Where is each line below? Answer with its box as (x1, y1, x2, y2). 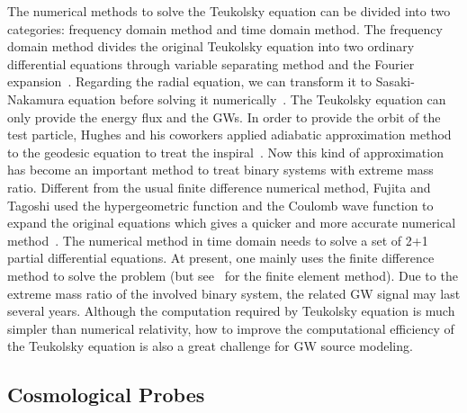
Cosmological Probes (7, 381, 205, 409)
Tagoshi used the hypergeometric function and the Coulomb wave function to (7, 195, 434, 214)
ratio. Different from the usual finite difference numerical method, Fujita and (7, 177, 431, 196)
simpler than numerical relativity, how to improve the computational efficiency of (7, 319, 454, 337)
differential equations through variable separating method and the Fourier (7, 54, 415, 73)
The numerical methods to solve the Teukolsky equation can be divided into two (7, 2, 451, 20)
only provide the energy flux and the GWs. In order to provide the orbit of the (7, 107, 441, 126)
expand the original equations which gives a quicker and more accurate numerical (7, 213, 456, 232)
